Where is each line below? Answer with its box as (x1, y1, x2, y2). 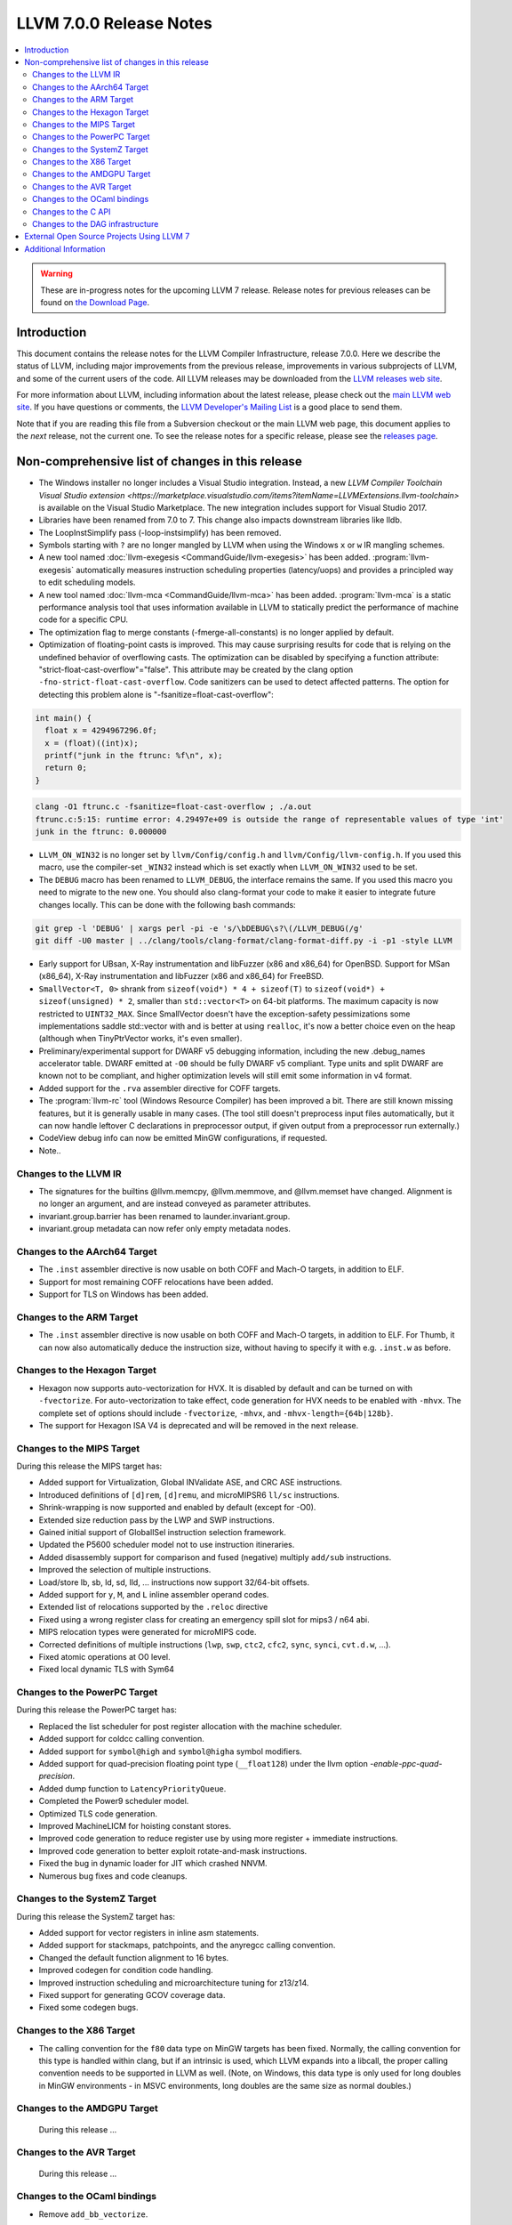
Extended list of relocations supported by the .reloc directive (38, 1602, 268, 1613)
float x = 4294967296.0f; (44, 725, 157, 736)
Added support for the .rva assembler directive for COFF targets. (38, 1082, 281, 1094)
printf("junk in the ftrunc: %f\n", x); (44, 750, 223, 760)
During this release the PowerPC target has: (16, 1704, 178, 1715)
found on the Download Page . (40, 296, 150, 307)
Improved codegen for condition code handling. (38, 1965, 213, 1976)
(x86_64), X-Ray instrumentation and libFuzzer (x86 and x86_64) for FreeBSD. (38, 971, 324, 982)
